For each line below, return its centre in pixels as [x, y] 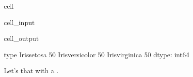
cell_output [21, 38]
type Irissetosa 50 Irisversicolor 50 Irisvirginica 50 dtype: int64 [97, 54]
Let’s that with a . [31, 71]
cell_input [19, 22]
